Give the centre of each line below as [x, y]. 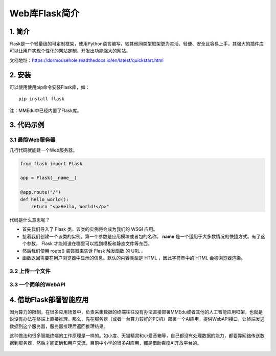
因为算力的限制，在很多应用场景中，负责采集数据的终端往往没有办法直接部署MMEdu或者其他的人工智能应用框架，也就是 [136, 311]
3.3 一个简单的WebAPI [38, 285]
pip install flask [42, 99]
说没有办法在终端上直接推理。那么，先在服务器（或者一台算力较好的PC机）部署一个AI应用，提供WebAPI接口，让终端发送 [137, 319]
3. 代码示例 [27, 125]
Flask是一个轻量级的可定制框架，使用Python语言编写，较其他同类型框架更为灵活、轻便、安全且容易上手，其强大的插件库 [137, 44]
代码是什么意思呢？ [30, 220]
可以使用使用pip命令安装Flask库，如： [50, 87]
